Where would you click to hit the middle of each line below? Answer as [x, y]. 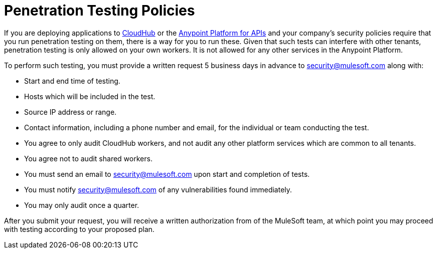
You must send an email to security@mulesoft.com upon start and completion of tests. [167, 174]
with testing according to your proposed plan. [79, 229]
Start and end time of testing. [72, 81]
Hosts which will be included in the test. [90, 96]
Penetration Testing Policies [100, 11]
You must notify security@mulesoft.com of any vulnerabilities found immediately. [158, 189]
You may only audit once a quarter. [82, 205]
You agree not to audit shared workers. [88, 158]
